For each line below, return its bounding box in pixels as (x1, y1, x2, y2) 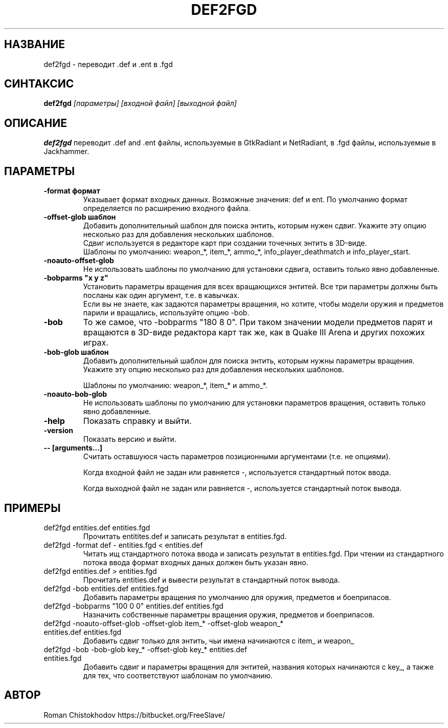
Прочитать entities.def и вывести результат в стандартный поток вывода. (83, 575, 340, 584)
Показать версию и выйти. (83, 435, 176, 444)
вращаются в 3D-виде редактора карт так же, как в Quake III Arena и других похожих (83, 327, 425, 338)
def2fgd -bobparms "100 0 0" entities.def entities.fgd (43, 601, 223, 610)
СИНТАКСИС (4, 77, 74, 91)
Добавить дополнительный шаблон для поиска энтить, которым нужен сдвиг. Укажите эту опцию (83, 221, 427, 230)
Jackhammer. (43, 147, 89, 156)
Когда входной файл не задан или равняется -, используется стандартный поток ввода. (83, 468, 391, 477)
